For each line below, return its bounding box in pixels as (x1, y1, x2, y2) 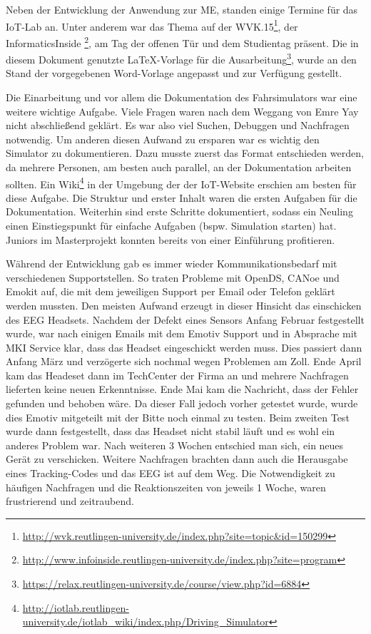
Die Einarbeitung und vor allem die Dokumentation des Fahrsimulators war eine (6, 89, 357, 104)
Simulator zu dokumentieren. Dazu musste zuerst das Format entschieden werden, (6, 145, 364, 160)
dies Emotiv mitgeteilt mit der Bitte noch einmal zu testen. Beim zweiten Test (6, 409, 350, 424)
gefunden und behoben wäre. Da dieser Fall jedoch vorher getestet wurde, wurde (6, 396, 358, 411)
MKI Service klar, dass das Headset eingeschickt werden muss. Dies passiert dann (6, 339, 362, 354)
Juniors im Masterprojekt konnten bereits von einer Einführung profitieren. (6, 232, 335, 247)
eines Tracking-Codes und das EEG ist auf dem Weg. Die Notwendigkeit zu (6, 466, 335, 481)
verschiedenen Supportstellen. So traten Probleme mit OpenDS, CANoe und (6, 270, 340, 285)
